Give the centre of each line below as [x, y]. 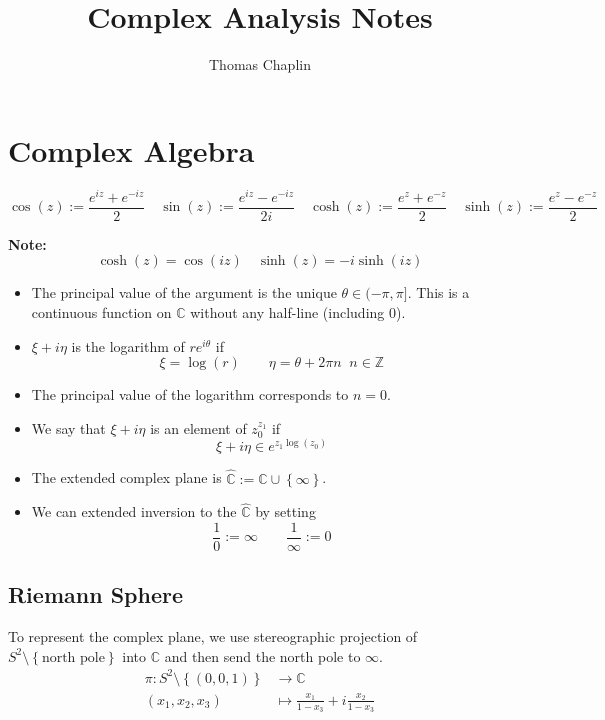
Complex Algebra [131, 149]
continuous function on [101, 311]
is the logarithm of [128, 345]
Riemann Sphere [95, 594]
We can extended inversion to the [134, 511]
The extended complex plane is [126, 477]
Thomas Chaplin [260, 64]
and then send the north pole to [262, 655]
